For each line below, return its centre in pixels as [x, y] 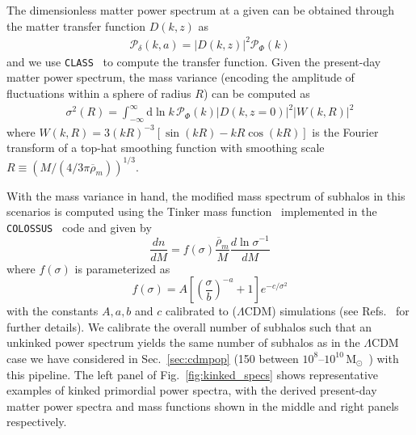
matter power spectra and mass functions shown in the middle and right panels [203, 405]
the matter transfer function [76, 25]
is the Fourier [345, 131]
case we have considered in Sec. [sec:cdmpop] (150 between [153, 358]
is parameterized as [122, 268]
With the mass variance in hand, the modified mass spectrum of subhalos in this [206, 195]
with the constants [53, 311]
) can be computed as [256, 93]
